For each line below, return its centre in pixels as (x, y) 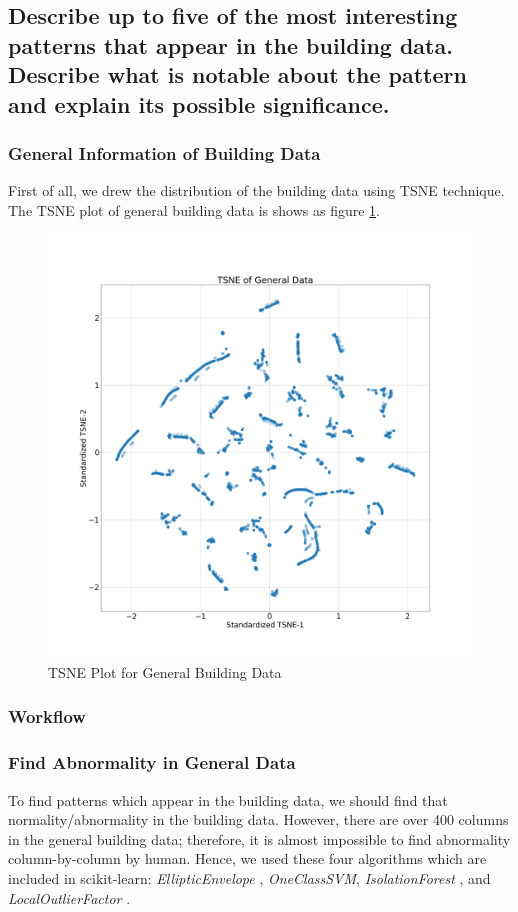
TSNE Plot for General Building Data (165, 671)
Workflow (47, 716)
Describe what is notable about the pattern (237, 74)
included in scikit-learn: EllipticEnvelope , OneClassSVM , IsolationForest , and (249, 877)
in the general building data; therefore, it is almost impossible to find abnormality (259, 838)
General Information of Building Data (164, 152)
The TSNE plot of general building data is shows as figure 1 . (194, 209)
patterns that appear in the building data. (230, 44)
